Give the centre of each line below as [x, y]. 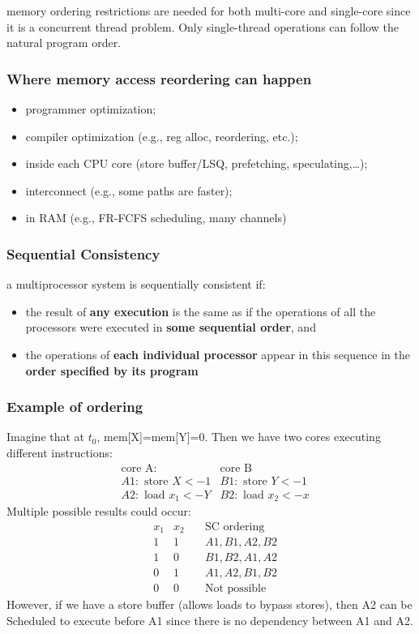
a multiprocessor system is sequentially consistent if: [136, 284]
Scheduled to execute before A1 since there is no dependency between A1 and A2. [210, 620]
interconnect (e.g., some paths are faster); [129, 190]
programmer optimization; [91, 109]
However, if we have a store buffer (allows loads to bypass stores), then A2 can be [209, 604]
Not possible [235, 589]
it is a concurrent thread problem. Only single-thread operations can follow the [203, 26]
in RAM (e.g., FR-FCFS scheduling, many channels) [156, 218]
